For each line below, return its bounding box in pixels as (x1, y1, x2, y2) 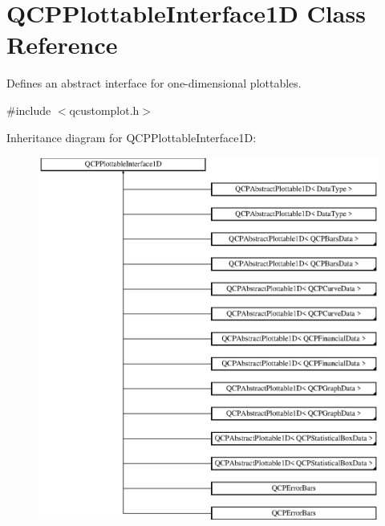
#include (6, 101, 51, 118)
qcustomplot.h (69, 101, 140, 118)
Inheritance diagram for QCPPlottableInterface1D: (6, 128, 257, 145)
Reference (6, 28, 118, 61)
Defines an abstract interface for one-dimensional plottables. (6, 75, 302, 92)
